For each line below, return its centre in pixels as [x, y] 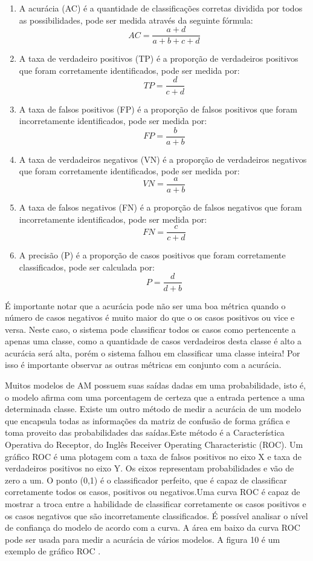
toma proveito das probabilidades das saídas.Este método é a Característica [145, 432]
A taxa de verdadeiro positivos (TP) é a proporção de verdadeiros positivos [159, 58]
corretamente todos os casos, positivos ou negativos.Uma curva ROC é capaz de [153, 492]
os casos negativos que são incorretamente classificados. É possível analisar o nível [156, 515]
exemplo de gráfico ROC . [53, 551]
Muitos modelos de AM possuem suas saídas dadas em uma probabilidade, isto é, [156, 385]
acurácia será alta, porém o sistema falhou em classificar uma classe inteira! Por [153, 353]
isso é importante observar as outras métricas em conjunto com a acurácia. [143, 365]
